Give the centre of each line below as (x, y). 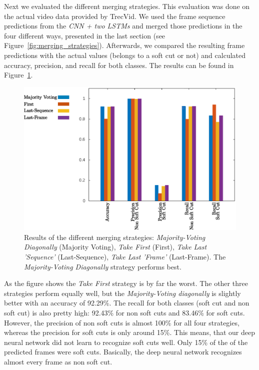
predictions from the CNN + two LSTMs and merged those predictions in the (123, 26)
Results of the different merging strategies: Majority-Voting (115, 237)
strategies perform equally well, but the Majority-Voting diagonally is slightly (122, 293)
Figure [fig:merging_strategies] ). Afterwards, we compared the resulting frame (124, 45)
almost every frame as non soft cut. (58, 361)
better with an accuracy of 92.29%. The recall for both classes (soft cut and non (127, 303)
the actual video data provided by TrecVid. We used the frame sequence (115, 16)
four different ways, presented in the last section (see (85, 35)
